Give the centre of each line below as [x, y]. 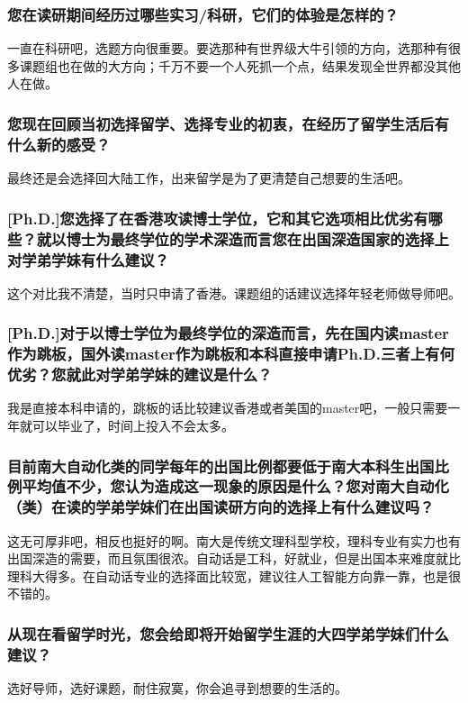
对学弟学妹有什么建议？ [88, 259]
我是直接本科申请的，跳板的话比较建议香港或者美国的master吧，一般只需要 [228, 408]
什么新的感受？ [59, 144]
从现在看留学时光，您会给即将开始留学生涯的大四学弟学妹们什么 [228, 634]
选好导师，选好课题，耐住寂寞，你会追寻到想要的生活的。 [177, 688]
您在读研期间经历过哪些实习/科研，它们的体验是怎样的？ [203, 14]
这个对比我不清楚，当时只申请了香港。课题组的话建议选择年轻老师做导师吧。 [234, 292]
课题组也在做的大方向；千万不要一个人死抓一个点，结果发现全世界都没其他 [240, 65]
